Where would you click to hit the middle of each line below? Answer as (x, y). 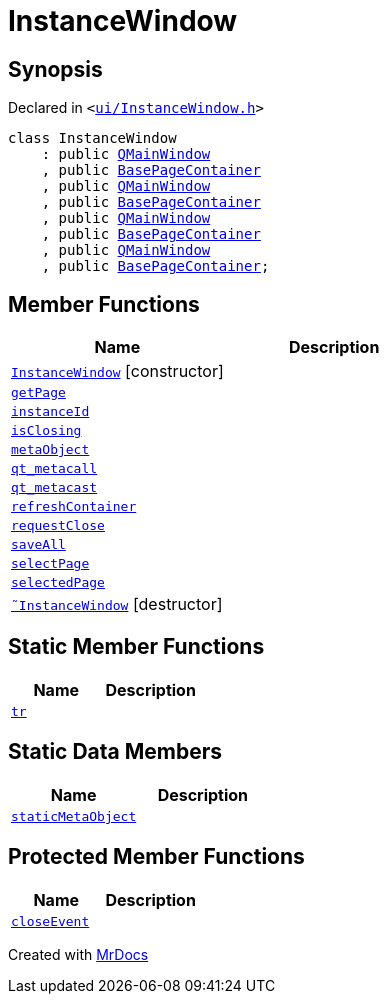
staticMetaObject (74, 816)
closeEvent (50, 921)
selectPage (50, 564)
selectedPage (58, 583)
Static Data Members (115, 752)
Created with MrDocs (78, 954)
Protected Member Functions (156, 857)
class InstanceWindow (92, 138)
